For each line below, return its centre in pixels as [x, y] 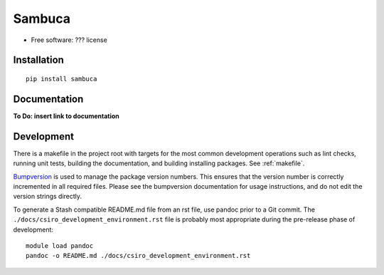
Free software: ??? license [69, 40]
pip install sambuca [62, 79]
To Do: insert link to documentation [66, 116]
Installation [38, 60]
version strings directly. [47, 197]
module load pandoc [60, 245]
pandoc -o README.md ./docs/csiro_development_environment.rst [138, 256]
